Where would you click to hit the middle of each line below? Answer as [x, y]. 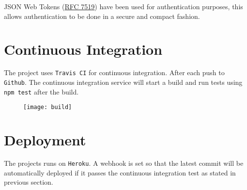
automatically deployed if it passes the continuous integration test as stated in [120, 172]
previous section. [29, 182]
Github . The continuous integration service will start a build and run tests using [123, 82]
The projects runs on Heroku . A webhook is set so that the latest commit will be [124, 163]
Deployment [45, 140]
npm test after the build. [41, 91]
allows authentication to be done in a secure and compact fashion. [102, 16]
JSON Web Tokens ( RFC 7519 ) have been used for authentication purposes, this [123, 6]
